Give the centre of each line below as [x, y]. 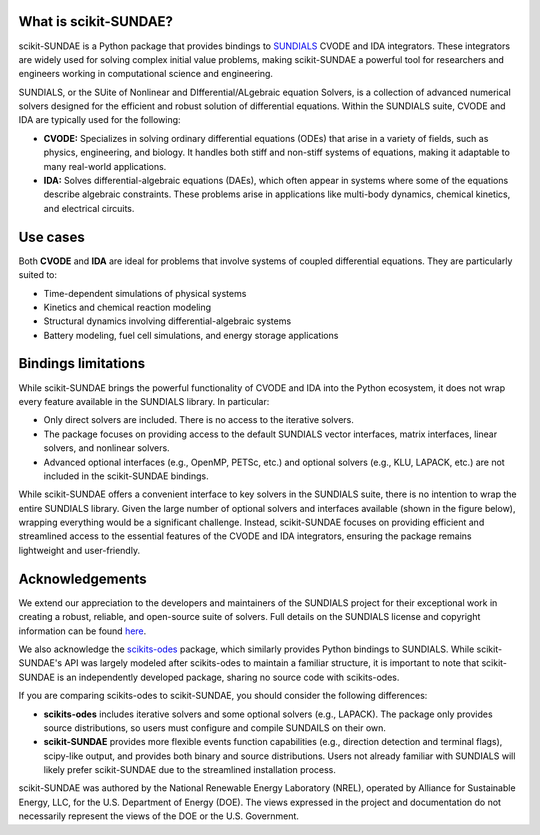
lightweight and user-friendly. [79, 550]
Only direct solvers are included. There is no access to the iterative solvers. [199, 420]
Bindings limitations [81, 363]
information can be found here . [82, 631]
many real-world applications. [105, 166]
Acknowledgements [82, 578]
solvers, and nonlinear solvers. [106, 448]
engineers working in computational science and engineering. [146, 74]
